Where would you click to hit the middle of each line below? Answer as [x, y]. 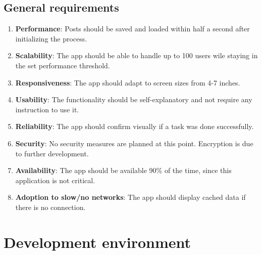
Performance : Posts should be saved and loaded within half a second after [133, 29]
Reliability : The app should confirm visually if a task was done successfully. [135, 126]
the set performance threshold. [63, 65]
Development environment [97, 242]
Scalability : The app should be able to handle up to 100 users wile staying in [137, 55]
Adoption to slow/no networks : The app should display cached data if [130, 197]
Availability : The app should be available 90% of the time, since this [123, 170]
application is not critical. [55, 180]
